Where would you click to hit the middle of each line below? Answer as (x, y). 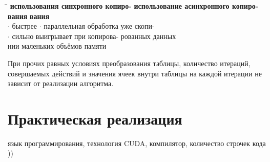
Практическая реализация (95, 118)
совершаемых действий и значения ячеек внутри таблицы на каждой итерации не (135, 73)
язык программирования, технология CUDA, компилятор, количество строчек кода (137, 143)
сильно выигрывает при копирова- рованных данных (94, 36)
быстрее (25, 26)
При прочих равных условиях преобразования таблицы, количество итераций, (129, 63)
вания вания (29, 16)
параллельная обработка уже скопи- (99, 26)
